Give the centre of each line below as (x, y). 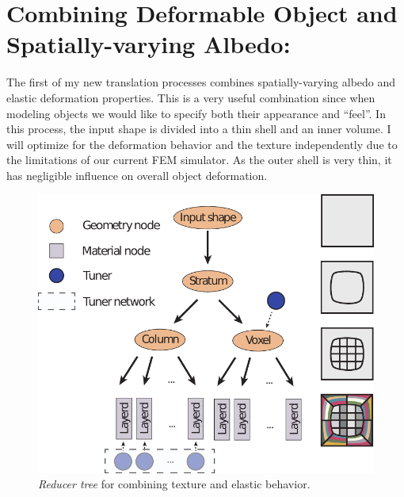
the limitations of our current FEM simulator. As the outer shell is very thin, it (199, 160)
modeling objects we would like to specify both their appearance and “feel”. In (196, 113)
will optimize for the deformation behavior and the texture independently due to (202, 144)
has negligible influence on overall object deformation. (137, 175)
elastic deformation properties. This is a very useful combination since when (191, 97)
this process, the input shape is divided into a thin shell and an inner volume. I (199, 129)
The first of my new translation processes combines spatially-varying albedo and (201, 82)
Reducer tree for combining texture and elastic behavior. (174, 484)
